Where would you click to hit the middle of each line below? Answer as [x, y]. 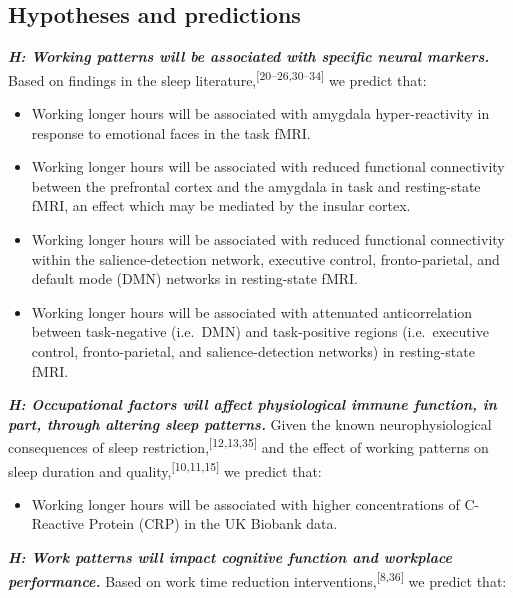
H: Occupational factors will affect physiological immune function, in [252, 404]
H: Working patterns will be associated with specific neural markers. [249, 56]
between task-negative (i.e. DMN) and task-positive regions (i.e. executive [260, 331]
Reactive [58, 523]
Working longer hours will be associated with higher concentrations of [245, 503]
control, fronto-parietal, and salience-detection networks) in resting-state [253, 350]
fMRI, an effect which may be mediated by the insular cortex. [221, 205]
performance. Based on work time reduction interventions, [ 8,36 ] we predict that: [257, 579]
